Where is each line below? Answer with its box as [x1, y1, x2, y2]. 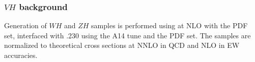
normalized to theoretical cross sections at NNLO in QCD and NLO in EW [4, 40, 240, 50]
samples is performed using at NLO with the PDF [91, 20, 248, 31]
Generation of [4, 20, 47, 31]
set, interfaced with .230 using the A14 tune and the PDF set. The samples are [4, 30, 251, 40]
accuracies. [4, 50, 38, 60]
